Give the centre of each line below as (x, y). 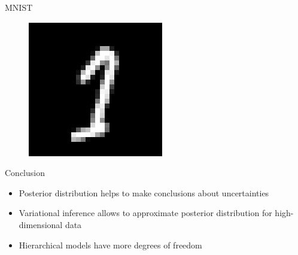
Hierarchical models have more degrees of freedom (110, 245)
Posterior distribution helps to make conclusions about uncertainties (144, 192)
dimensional (41, 224)
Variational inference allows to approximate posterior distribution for (145, 213)
